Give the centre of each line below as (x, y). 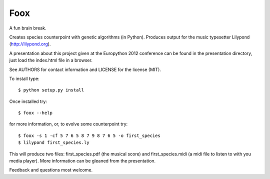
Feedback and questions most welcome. (51, 170)
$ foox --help (35, 113)
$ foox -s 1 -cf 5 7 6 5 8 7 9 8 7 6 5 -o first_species (89, 135)
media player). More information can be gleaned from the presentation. (82, 161)
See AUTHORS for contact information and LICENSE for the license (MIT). (85, 69)
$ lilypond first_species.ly (54, 143)
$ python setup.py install (51, 90)
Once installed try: (28, 101)
